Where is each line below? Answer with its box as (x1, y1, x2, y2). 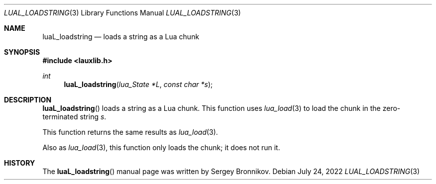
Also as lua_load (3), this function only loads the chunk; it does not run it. (42, 143, 280, 152)
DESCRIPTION (4, 95, 52, 104)
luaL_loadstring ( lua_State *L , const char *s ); (64, 80, 213, 89)
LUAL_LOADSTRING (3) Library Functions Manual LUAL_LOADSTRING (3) (4, 8, 241, 17)
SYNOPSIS (4, 48, 40, 56)
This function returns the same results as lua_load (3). (42, 128, 218, 136)
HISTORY (4, 159, 35, 167)
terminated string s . (42, 112, 107, 121)
